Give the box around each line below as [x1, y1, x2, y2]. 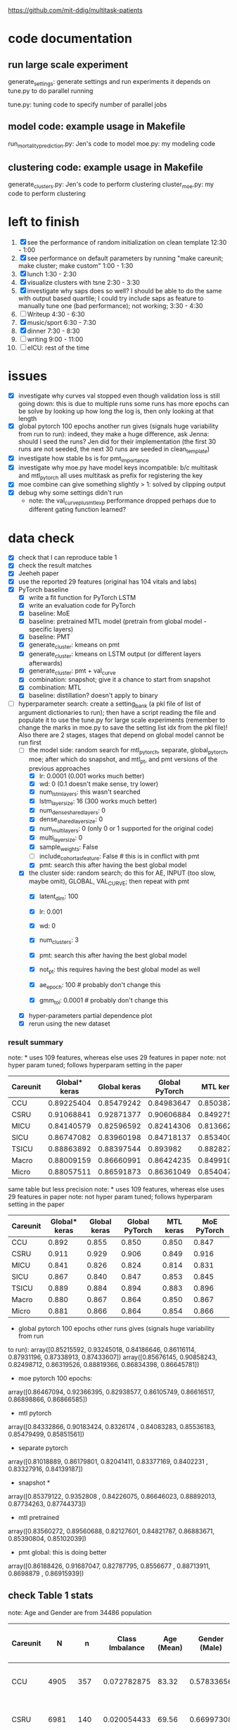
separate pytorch [18, 1443, 69, 1452]
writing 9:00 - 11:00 [27, 335, 84, 343]
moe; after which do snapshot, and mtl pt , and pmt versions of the [28, 755, 218, 765]
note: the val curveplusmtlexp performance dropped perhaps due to [28, 496, 217, 506]
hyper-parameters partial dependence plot [28, 1011, 153, 1019]
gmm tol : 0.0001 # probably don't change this [39, 995, 169, 1006]
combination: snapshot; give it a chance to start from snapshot [28, 675, 210, 684]
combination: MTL [28, 683, 82, 692]
